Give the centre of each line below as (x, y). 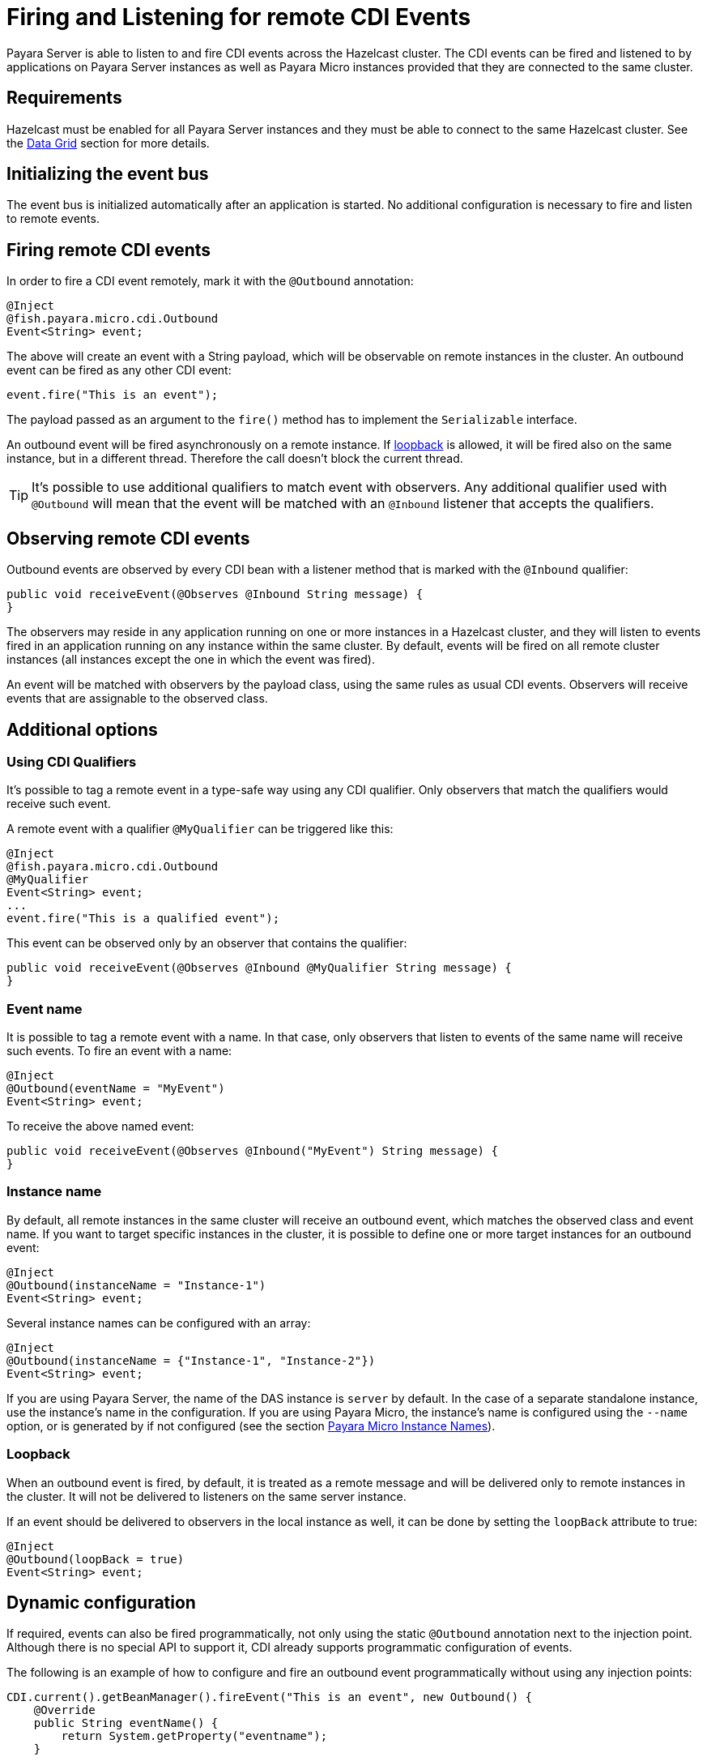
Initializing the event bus (108, 174)
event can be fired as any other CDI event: (119, 370)
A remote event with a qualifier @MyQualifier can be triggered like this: (200, 829)
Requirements (64, 98)
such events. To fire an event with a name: (119, 1051)
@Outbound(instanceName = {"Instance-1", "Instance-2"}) (191, 1360)
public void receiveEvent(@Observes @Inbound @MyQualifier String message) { (259, 968)
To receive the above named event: (100, 1126)
